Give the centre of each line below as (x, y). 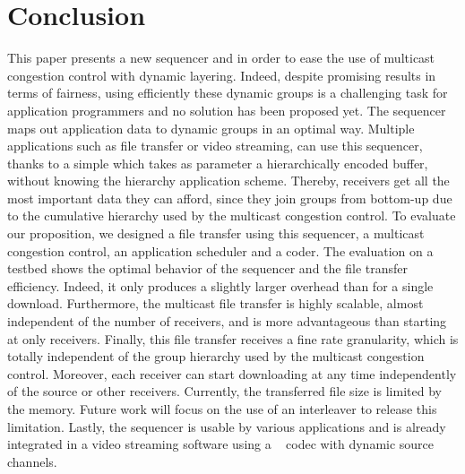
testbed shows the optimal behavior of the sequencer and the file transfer (207, 268)
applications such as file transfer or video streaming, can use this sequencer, (215, 146)
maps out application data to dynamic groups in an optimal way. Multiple (211, 128)
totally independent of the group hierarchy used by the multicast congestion (216, 356)
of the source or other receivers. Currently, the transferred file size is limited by (224, 391)
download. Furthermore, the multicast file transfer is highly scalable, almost (215, 303)
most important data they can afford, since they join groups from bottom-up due (230, 198)
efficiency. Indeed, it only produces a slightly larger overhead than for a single (220, 285)
